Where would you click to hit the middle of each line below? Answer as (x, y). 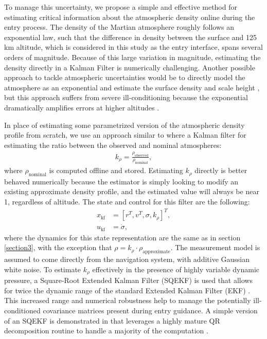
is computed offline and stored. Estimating (116, 170)
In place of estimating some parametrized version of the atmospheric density (124, 125)
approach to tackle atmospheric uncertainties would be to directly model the (125, 77)
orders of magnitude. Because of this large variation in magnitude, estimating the (132, 57)
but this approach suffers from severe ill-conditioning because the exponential (126, 97)
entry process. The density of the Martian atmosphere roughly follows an (119, 27)
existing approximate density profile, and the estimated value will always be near (132, 191)
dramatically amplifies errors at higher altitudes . (82, 107)
